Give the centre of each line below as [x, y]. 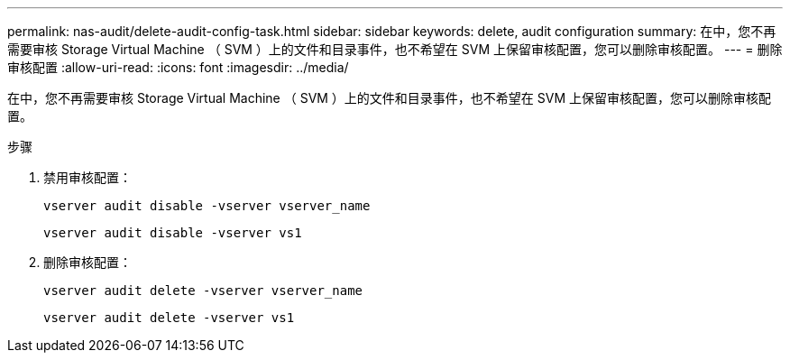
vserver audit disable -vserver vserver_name [207, 206]
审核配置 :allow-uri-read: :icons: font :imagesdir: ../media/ [178, 67]
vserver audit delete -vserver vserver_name [203, 291]
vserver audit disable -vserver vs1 [173, 233]
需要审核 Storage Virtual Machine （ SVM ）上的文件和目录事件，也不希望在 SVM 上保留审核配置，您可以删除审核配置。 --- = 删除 [395, 49]
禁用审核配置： [87, 177]
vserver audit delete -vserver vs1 [169, 318]
